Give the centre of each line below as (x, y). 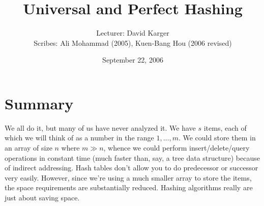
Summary (39, 103)
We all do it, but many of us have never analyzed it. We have (100, 127)
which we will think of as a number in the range (79, 138)
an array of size (28, 148)
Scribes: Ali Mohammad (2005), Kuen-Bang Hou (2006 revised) (133, 42)
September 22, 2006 (133, 60)
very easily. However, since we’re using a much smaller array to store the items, (128, 177)
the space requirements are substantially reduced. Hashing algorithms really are (129, 187)
